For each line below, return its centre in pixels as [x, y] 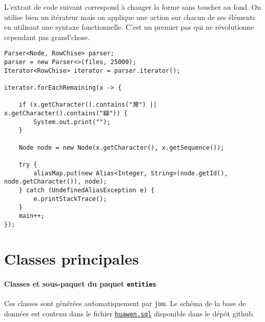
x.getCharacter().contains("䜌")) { [66, 113]
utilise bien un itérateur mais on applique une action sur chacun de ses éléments [130, 17]
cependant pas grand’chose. [47, 37]
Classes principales [72, 259]
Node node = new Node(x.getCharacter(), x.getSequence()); [121, 147]
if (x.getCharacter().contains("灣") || [88, 105]
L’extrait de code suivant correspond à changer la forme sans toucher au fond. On [133, 7]
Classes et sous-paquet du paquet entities [80, 284]
